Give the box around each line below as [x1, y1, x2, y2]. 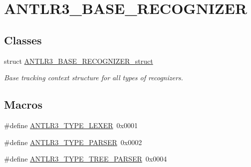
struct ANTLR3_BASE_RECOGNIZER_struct [4, 55, 153, 66]
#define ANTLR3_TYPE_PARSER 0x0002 [4, 137, 142, 147]
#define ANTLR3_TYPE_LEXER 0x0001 [4, 120, 138, 130]
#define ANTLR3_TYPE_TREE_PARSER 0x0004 [4, 154, 167, 164]
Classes [4, 32, 42, 47]
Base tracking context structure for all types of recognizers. [4, 72, 183, 83]
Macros [4, 97, 42, 112]
